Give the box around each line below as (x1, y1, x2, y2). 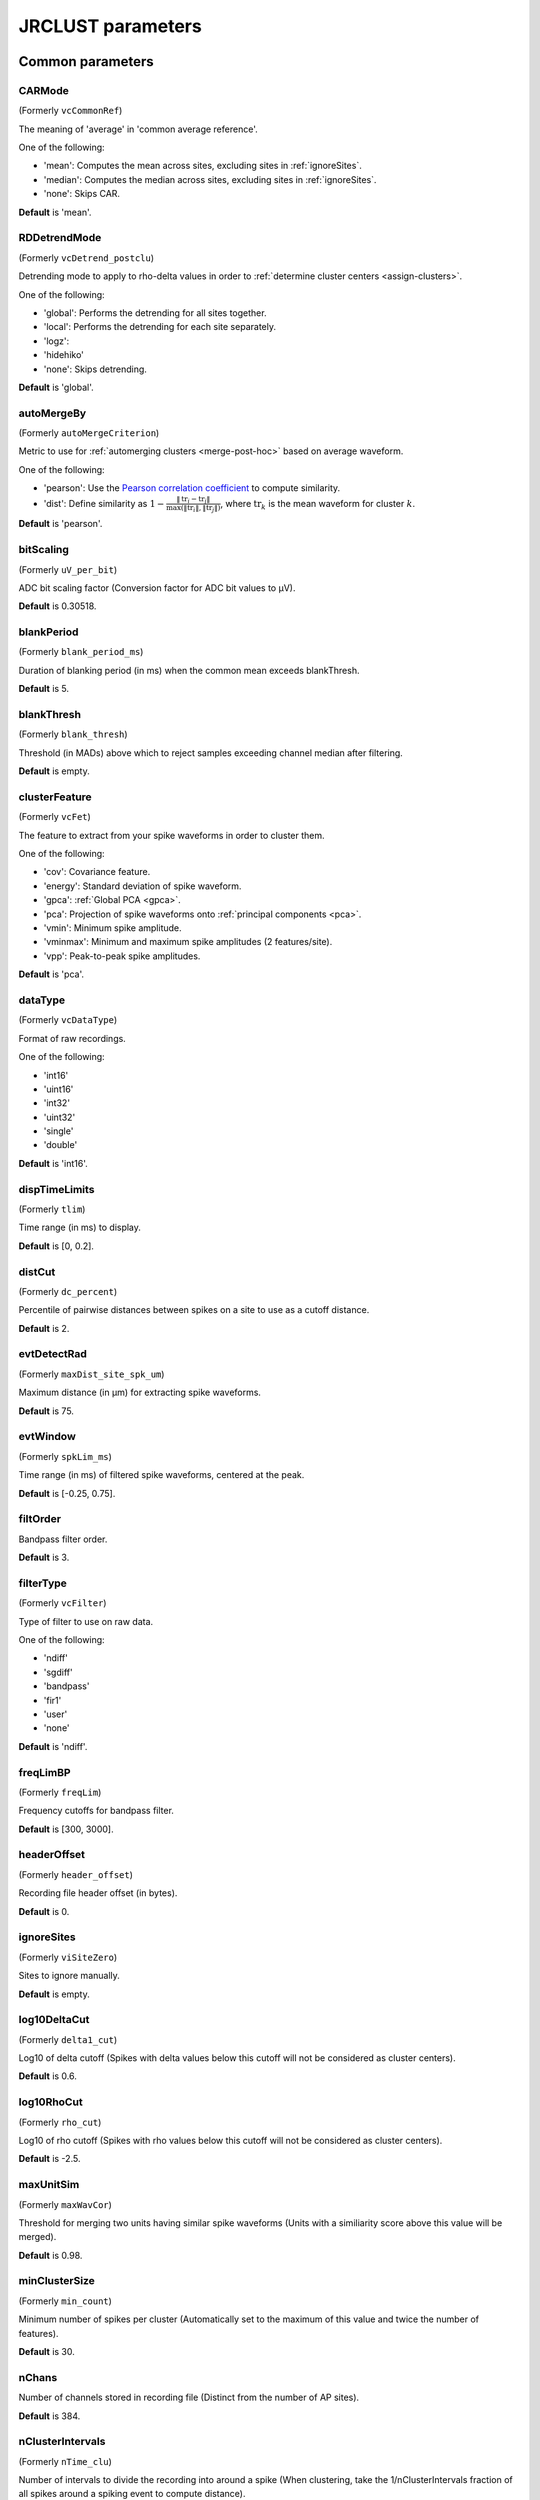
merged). (18, 2231, 57, 2243)
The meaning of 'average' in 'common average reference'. (18, 123, 259, 135)
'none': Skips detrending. (43, 363, 147, 375)
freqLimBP (18, 1765, 71, 1779)
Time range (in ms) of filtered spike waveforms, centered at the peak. (18, 1469, 305, 1481)
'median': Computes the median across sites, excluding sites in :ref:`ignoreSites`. (43, 173, 377, 185)
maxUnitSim (18, 2178, 80, 2192)
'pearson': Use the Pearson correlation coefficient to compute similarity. (43, 482, 341, 494)
